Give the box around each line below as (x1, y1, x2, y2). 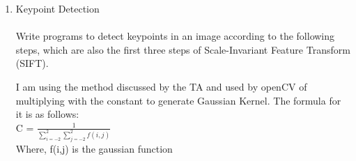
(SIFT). (15, 56, 49, 70)
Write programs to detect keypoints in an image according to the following (15, 29, 335, 43)
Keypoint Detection (15, 1, 100, 15)
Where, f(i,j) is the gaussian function (15, 141, 173, 155)
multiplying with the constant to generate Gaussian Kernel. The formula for (15, 93, 341, 107)
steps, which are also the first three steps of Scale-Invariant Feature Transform (15, 42, 350, 56)
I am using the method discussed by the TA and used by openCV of (15, 79, 307, 93)
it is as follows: (15, 107, 79, 121)
